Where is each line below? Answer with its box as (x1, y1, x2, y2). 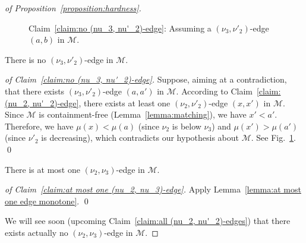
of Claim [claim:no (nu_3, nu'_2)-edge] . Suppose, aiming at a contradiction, (5, 73, 287, 86)
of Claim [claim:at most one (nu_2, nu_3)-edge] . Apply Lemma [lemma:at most (5, 183, 301, 195)
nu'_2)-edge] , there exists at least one (32, 96, 171, 109)
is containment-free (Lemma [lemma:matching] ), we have (39, 108, 247, 121)
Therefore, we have (5, 119, 74, 132)
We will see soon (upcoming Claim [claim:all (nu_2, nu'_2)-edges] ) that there (5, 214, 291, 227)
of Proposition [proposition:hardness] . (5, 2, 141, 14)
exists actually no (5, 226, 68, 238)
